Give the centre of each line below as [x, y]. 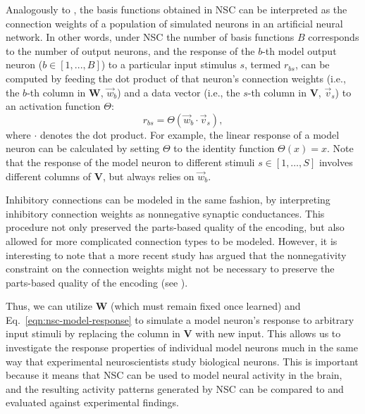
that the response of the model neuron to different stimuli [130, 162]
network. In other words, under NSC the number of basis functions [150, 37]
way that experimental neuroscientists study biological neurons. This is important [182, 361]
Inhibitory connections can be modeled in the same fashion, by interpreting [168, 200]
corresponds [334, 37]
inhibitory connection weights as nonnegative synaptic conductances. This [165, 213]
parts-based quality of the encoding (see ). [97, 282]
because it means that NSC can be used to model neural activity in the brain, [174, 375]
